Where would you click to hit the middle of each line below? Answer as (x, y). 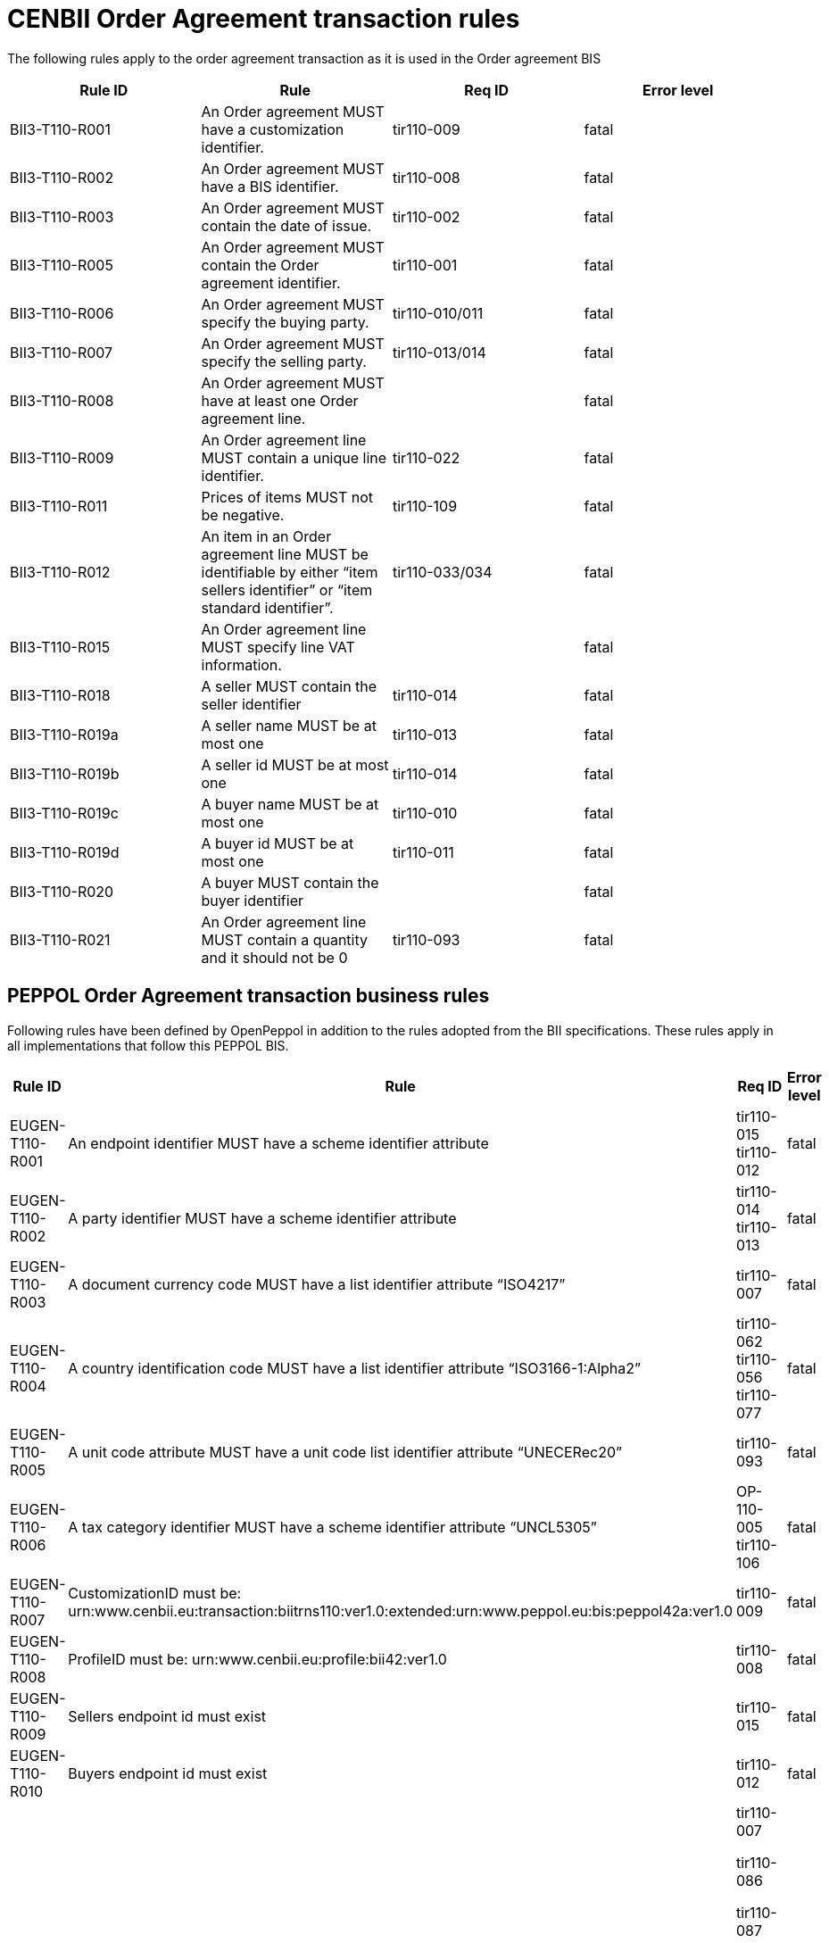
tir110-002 (427, 216)
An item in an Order (266, 536)
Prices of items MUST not (287, 497)
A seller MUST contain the (289, 686)
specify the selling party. (284, 361)
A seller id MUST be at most (295, 764)
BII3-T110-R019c (64, 813)
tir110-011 (423, 852)
